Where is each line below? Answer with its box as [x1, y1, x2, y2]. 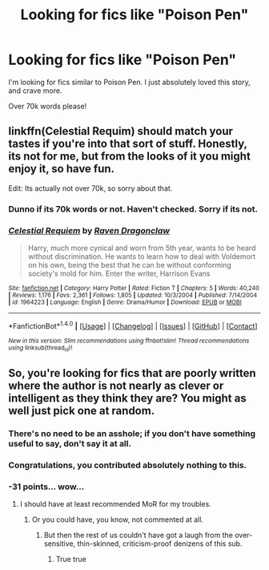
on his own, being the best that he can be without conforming [27, 260, 231, 269]
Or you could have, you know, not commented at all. [31, 515, 204, 524]
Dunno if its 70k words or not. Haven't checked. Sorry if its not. [8, 203, 259, 214]
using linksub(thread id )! [8, 343, 73, 353]
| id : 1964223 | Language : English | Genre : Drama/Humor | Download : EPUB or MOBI [8, 298, 242, 306]
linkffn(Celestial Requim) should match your [8, 124, 234, 138]
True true [55, 555, 86, 564]
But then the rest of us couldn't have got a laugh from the [43, 531, 234, 540]
